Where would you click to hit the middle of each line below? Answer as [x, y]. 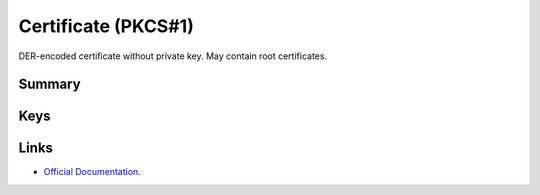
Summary [49, 84]
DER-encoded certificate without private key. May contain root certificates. [173, 56]
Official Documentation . [92, 172]
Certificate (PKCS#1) [106, 26]
